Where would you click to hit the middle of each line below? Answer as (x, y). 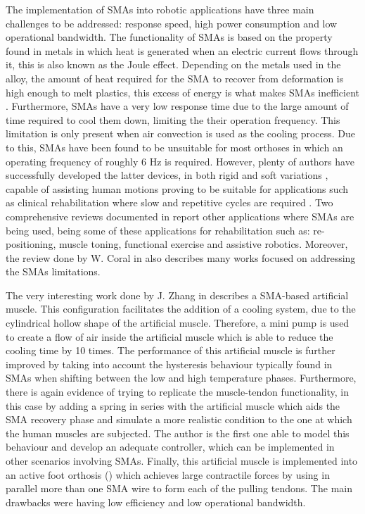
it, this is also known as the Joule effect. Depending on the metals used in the (173, 64)
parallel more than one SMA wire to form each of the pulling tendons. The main (179, 488)
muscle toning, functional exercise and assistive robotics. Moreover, (203, 244)
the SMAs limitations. (53, 271)
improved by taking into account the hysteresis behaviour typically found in (169, 364)
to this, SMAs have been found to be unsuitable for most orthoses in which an (174, 147)
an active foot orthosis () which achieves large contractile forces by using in (168, 474)
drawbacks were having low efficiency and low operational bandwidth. (156, 502)
